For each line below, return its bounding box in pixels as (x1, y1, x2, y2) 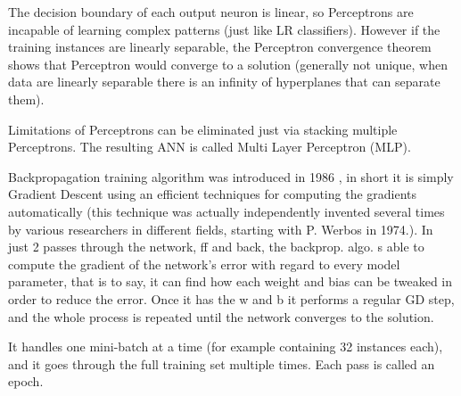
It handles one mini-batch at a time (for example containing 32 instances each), (8, 337, 443, 356)
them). (8, 89, 45, 108)
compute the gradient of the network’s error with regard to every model (8, 254, 400, 273)
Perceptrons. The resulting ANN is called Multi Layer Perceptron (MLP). (8, 137, 411, 156)
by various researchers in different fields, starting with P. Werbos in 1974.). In (8, 219, 433, 238)
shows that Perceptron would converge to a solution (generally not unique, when (8, 54, 448, 73)
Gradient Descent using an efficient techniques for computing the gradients (8, 185, 417, 203)
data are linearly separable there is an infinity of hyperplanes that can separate (8, 72, 440, 91)
